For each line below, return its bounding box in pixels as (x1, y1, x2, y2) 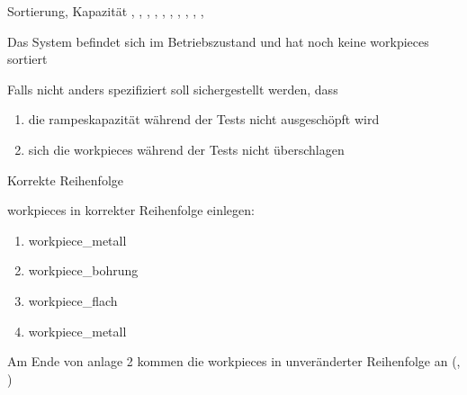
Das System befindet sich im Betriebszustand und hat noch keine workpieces (7, 31, 429, 50)
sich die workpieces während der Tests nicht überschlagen (28, 139, 345, 158)
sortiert (7, 49, 48, 68)
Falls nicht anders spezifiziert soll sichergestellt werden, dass (7, 79, 338, 98)
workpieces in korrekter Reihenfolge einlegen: (7, 201, 255, 220)
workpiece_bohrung (28, 261, 139, 280)
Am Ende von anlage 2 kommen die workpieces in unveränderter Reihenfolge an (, (7, 352, 461, 371)
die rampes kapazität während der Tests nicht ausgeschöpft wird (28, 110, 380, 129)
